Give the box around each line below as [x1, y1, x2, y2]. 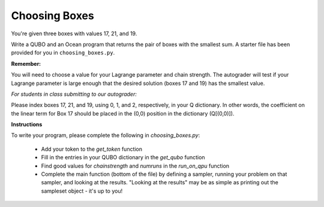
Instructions [11, 121, 43, 128]
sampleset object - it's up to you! [41, 187, 123, 194]
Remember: [11, 60, 41, 67]
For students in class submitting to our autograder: [11, 90, 137, 98]
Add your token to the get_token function [41, 145, 143, 153]
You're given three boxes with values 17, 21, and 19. [11, 30, 137, 37]
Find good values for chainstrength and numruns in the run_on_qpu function [41, 162, 230, 169]
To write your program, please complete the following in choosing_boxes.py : [11, 132, 200, 139]
